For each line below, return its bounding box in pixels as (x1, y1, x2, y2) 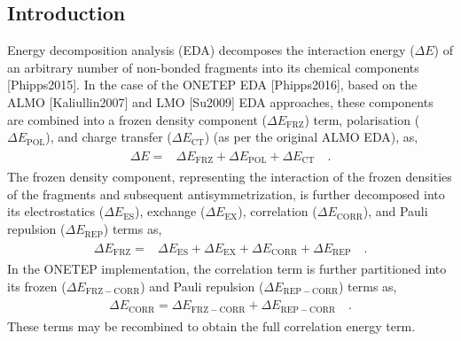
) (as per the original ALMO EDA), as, (204, 128, 418, 146)
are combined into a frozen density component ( (7, 110, 267, 128)
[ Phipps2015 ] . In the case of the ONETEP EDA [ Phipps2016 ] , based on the (7, 75, 418, 94)
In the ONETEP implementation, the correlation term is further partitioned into (7, 260, 447, 278)
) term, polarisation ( (304, 110, 420, 128)
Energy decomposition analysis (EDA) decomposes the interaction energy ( (7, 41, 415, 59)
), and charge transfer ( (45, 128, 172, 146)
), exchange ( (135, 202, 206, 221)
